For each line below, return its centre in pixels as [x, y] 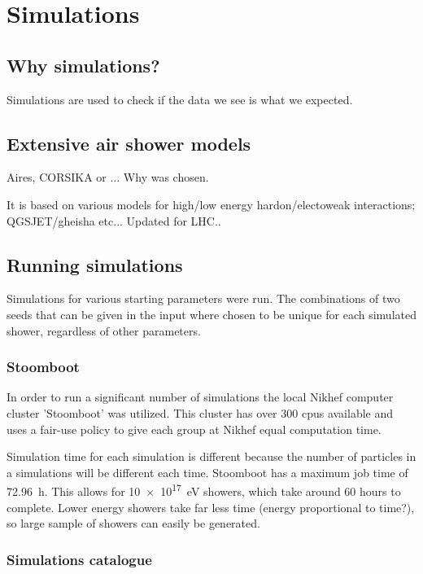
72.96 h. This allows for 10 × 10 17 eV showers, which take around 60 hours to [204, 490]
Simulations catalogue [79, 559]
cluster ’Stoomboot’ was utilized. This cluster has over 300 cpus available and [200, 412]
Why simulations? [83, 65]
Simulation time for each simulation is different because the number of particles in [211, 456]
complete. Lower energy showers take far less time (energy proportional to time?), [211, 507]
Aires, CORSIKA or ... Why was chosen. [108, 177]
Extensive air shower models [129, 143]
